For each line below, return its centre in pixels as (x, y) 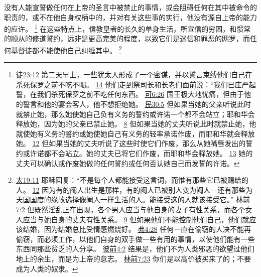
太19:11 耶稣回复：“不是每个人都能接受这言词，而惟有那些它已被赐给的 (132, 180)
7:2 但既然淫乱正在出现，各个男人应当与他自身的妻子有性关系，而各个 (130, 209)
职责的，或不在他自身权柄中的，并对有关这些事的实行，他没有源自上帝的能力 (130, 17)
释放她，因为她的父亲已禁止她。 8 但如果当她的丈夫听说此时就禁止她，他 (136, 124)
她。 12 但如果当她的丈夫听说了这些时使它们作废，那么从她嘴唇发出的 (131, 143)
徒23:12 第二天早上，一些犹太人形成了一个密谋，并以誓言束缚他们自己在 (134, 75)
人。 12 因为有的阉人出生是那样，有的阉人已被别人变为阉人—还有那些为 (134, 189)
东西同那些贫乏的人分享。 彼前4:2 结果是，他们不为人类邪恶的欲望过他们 (135, 249)
